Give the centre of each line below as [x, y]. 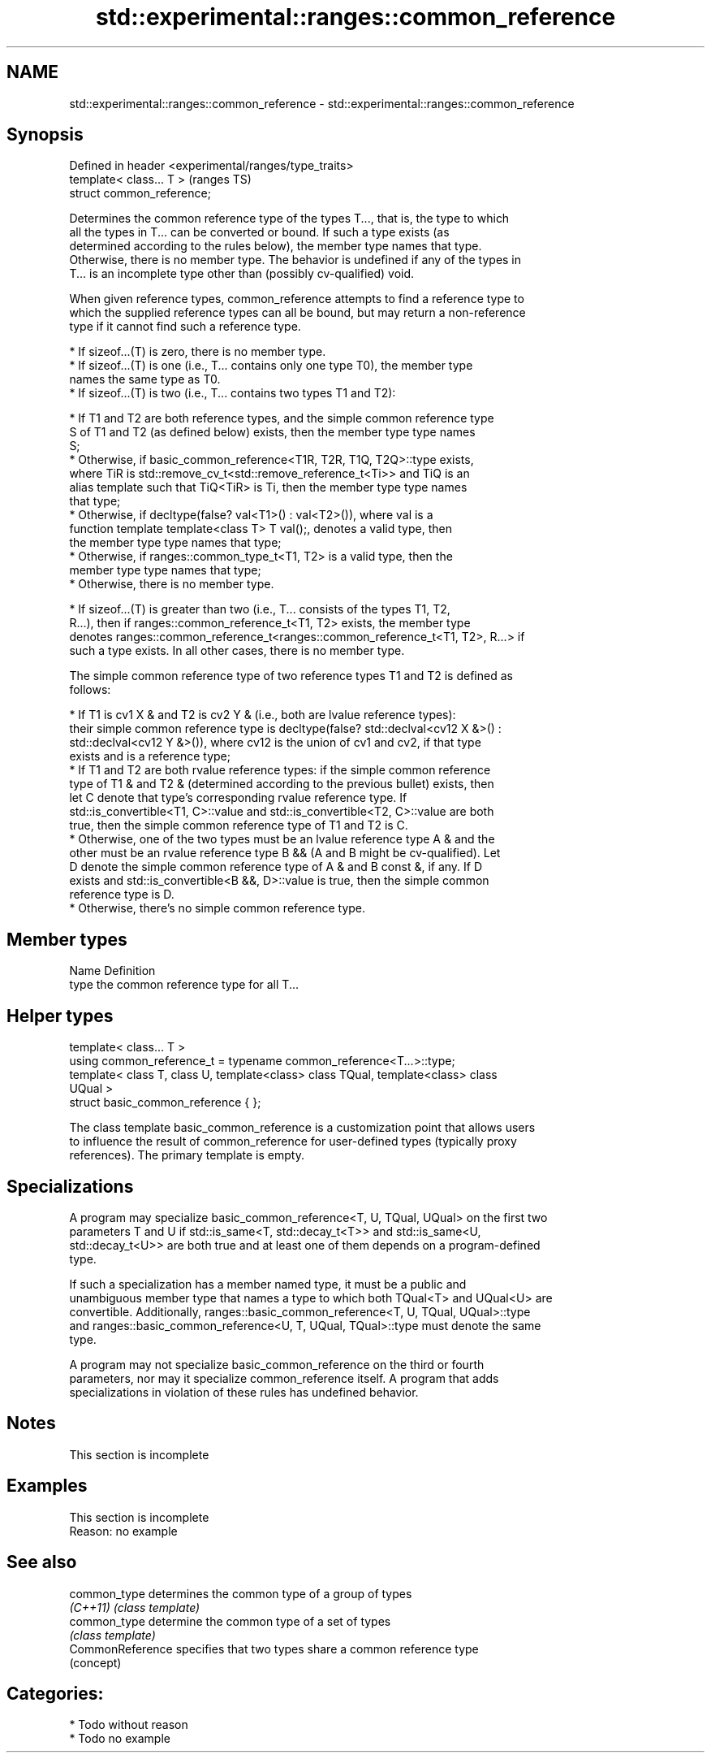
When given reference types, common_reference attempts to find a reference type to [297, 299]
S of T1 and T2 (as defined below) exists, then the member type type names [272, 432]
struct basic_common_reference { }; [165, 1103]
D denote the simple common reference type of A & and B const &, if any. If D [276, 867]
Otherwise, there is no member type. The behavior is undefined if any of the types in [295, 260]
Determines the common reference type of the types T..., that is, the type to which [289, 219]
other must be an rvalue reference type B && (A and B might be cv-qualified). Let [285, 853]
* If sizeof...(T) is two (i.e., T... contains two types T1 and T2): [233, 393]
